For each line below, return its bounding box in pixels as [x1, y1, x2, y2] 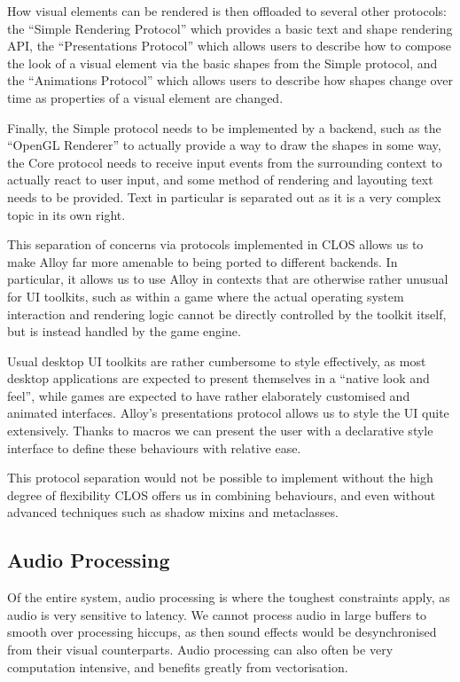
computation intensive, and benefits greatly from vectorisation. [7, 657, 348, 676]
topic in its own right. [7, 205, 126, 223]
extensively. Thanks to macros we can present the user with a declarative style [7, 421, 433, 440]
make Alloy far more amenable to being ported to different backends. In [7, 252, 398, 270]
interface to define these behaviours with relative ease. [7, 438, 301, 457]
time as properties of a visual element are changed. [7, 88, 284, 106]
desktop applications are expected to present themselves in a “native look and [7, 369, 430, 388]
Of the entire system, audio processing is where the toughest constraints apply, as [7, 588, 450, 607]
